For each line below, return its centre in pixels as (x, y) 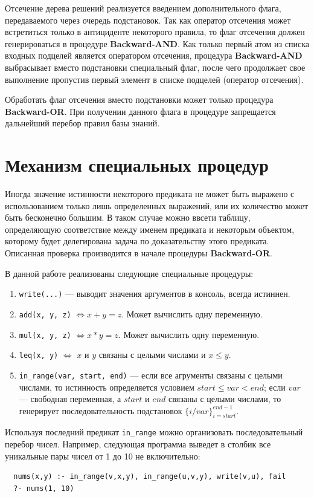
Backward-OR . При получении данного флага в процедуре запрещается (140, 111)
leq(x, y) (39, 356)
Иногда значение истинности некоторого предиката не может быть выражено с (150, 194)
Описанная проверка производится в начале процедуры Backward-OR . (139, 253)
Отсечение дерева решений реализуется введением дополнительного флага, (143, 8)
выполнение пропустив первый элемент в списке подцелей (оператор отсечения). (154, 79)
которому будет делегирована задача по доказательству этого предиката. (137, 241)
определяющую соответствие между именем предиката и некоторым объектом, (150, 229)
